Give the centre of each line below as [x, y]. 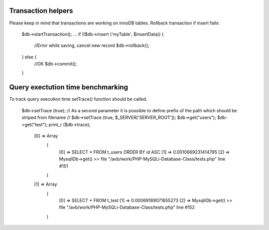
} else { [29, 57]
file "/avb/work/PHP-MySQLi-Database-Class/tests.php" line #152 [127, 208]
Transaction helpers [41, 11]
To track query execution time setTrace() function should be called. [78, 99]
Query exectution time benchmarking [68, 87]
